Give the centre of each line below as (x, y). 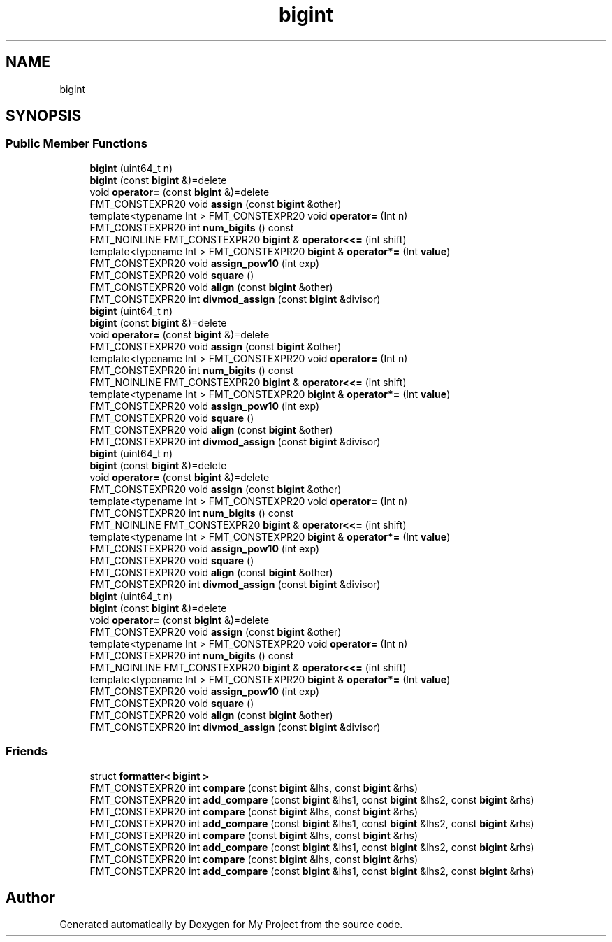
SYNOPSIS (44, 116)
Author (30, 897)
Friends (27, 751)
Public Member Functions (76, 144)
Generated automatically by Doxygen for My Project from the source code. (231, 925)
